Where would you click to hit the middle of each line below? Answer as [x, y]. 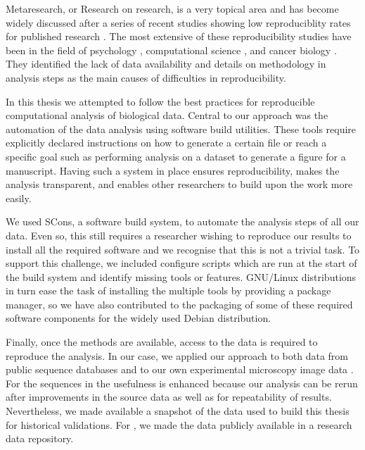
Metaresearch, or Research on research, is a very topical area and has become [172, 8]
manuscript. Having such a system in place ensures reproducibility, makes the [173, 170]
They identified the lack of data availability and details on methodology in [166, 64]
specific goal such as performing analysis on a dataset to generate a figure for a [176, 156]
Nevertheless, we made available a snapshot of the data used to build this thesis [178, 411]
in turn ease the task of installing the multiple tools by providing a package [168, 290]
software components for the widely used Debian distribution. [139, 318]
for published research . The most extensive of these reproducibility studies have [179, 36]
